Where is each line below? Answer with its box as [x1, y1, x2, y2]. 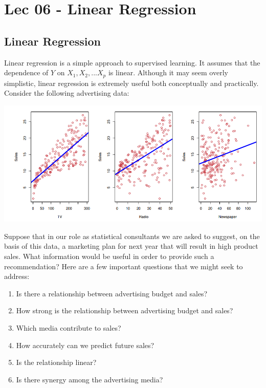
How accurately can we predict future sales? [16, 339, 154, 350]
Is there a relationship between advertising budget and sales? [16, 288, 208, 298]
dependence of [4, 67, 49, 78]
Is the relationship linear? [16, 357, 97, 368]
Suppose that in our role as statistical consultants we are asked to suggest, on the [4, 230, 260, 241]
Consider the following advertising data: [4, 88, 129, 98]
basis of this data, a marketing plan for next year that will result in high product [4, 241, 258, 251]
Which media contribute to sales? [16, 322, 121, 333]
